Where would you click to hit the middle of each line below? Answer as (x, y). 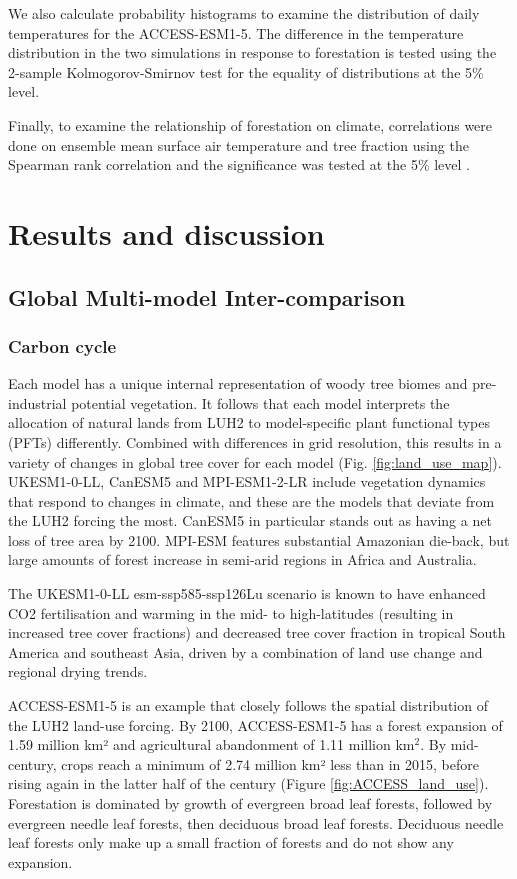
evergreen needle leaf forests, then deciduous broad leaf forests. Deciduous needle (256, 822)
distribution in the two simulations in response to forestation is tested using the (252, 52)
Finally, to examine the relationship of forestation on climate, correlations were (250, 124)
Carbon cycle (62, 345)
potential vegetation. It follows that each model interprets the (260, 402)
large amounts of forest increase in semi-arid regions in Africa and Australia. (242, 559)
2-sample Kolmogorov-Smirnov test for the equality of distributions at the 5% (246, 71)
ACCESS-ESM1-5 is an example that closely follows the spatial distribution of (248, 705)
